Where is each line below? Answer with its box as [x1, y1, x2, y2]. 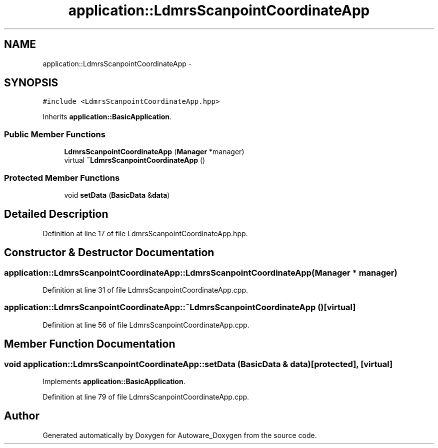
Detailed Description [4, 208, 108, 221]
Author [4, 410, 39, 423]
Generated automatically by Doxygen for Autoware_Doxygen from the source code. [42, 431, 317, 440]
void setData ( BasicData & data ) [64, 190, 170, 199]
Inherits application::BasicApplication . [42, 112, 172, 121]
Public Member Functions [4, 129, 105, 139]
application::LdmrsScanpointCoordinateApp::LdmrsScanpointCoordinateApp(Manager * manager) [4, 267, 397, 278]
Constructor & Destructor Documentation [4, 246, 214, 259]
